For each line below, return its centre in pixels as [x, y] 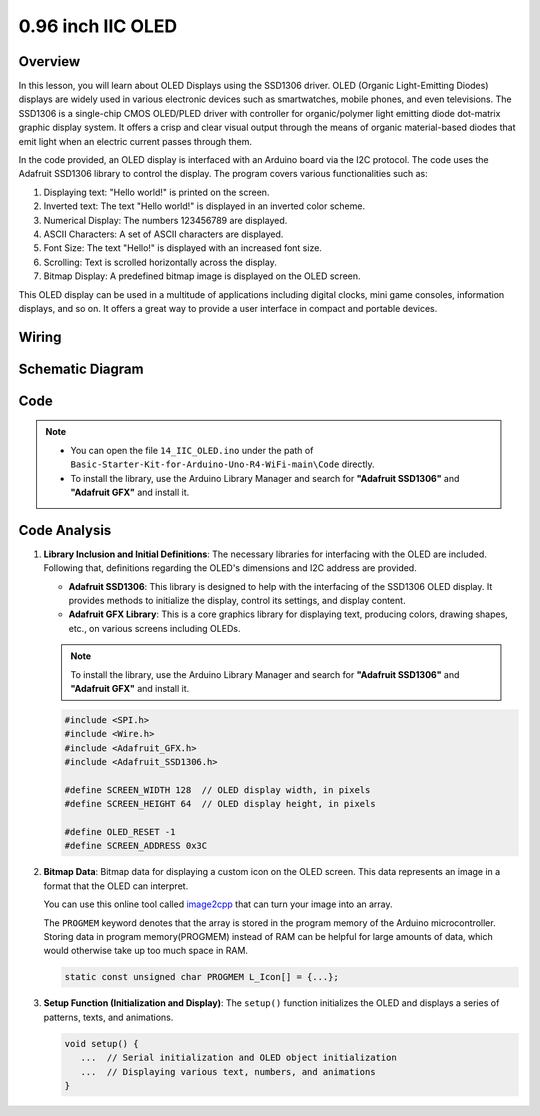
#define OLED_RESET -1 [120, 832]
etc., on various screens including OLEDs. [154, 628]
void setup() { [101, 1043]
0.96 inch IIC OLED [98, 26]
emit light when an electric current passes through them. [135, 141]
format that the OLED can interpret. [116, 886]
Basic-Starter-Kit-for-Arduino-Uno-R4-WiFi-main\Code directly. [222, 464]
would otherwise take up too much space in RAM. [146, 951]
